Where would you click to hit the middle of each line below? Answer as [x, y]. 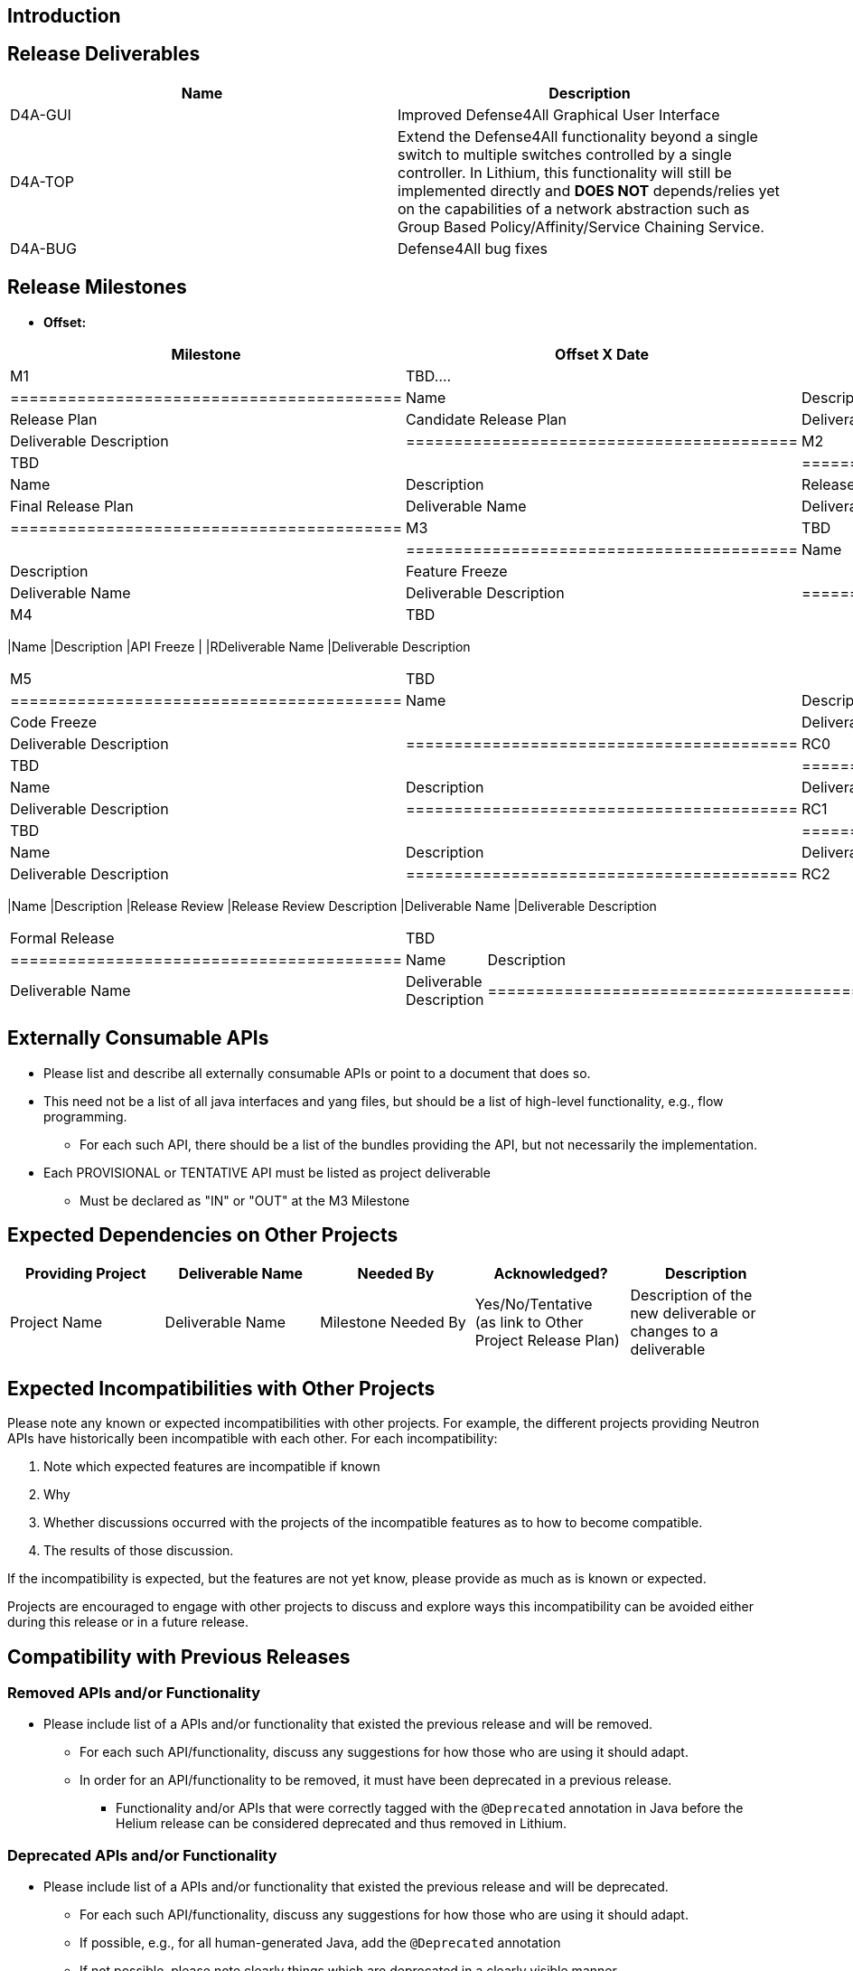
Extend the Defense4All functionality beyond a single [578, 136]
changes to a [674, 1332]
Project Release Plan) [547, 1341]
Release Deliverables [104, 54]
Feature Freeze [457, 571]
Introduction [64, 16]
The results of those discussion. [139, 1551]
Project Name [56, 1323]
